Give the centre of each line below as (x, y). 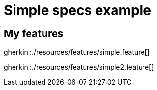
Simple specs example (78, 10)
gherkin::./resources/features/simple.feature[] (77, 52)
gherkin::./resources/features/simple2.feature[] (79, 67)
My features (34, 33)
